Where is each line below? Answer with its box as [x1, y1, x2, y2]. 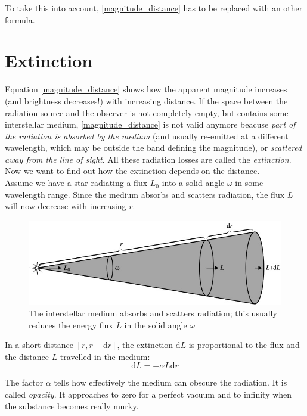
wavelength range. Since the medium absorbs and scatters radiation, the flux [5, 188, 285, 200]
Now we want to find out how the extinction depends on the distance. [5, 164, 260, 177]
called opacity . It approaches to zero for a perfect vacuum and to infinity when [5, 387, 292, 400]
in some [235, 176, 263, 189]
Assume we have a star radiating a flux [5, 176, 148, 189]
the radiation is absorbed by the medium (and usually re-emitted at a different [5, 129, 289, 142]
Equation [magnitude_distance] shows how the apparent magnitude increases [5, 83, 287, 95]
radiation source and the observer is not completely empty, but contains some [5, 106, 289, 119]
